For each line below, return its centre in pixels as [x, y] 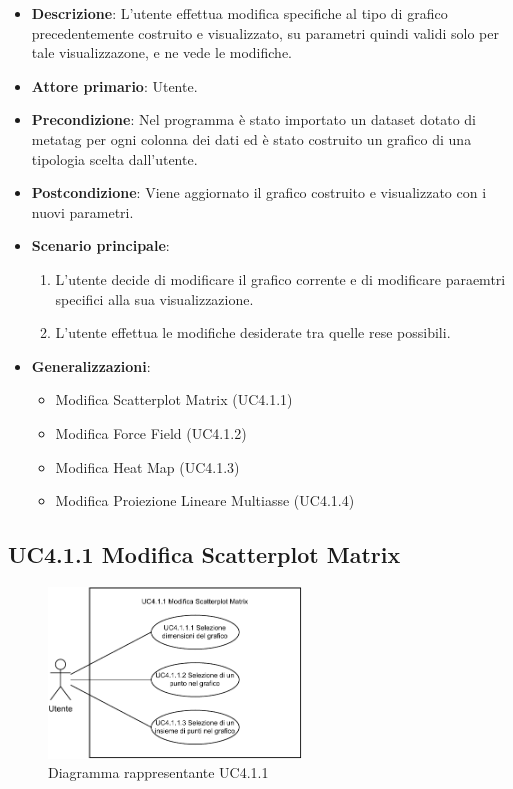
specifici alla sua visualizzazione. [154, 298]
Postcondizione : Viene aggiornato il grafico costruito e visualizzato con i [259, 192]
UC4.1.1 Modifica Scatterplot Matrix [204, 554]
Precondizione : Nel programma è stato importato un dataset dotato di [253, 119]
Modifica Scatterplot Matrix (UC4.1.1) [174, 399]
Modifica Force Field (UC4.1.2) [151, 432]
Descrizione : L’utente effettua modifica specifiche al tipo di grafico [239, 13]
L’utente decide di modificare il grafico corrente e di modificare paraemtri [280, 278]
